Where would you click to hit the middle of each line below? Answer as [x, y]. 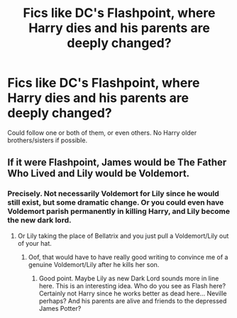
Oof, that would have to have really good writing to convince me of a [128, 257]
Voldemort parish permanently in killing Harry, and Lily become [119, 212]
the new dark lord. [39, 220]
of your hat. [34, 243]
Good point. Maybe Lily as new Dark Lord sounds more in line [129, 278]
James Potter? [60, 308]
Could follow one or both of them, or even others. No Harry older [102, 132]
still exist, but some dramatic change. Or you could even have [116, 203]
